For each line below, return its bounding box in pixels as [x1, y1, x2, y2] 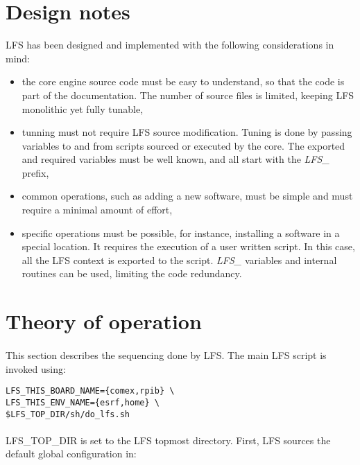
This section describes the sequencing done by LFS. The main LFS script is [6, 348, 327, 362]
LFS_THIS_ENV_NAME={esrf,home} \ [6, 397, 160, 407]
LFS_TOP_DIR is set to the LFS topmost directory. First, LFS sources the [6, 432, 331, 447]
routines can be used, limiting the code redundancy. [22, 266, 242, 281]
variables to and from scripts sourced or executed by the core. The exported [22, 138, 345, 152]
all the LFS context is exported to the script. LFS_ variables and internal [22, 252, 337, 267]
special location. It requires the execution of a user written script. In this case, [22, 239, 355, 254]
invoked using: [6, 361, 66, 376]
